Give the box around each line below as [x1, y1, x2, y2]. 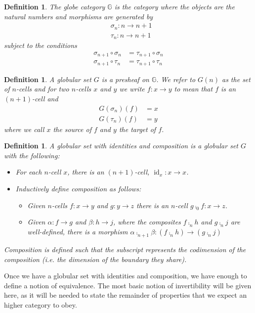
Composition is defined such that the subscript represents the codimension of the [4, 244, 246, 254]
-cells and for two [16, 84, 69, 94]
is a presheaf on [101, 74, 149, 84]
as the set [221, 74, 251, 84]
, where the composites [113, 217, 181, 227]
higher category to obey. [4, 299, 77, 310]
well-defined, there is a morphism [27, 226, 128, 237]
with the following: [4, 150, 60, 160]
